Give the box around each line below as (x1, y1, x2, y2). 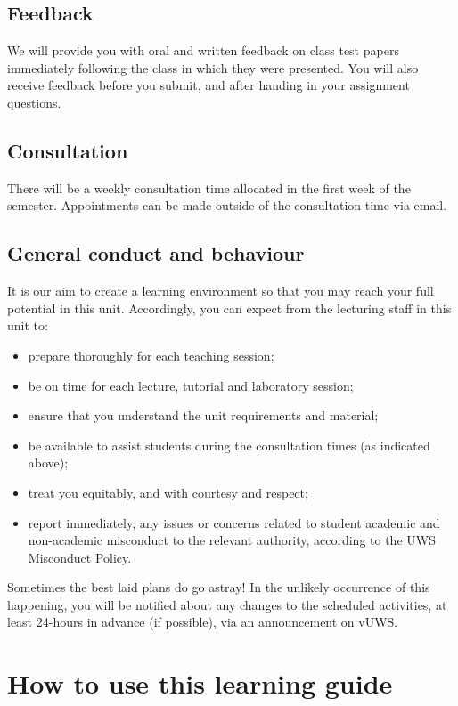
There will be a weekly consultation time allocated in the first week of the (7, 178, 411, 197)
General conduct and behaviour (7, 239, 305, 267)
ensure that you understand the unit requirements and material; (28, 406, 379, 425)
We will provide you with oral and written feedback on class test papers (7, 41, 399, 60)
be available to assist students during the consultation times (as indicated (28, 435, 430, 454)
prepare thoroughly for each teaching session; (28, 345, 274, 364)
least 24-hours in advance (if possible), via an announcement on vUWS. (7, 613, 398, 631)
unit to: (7, 316, 48, 335)
